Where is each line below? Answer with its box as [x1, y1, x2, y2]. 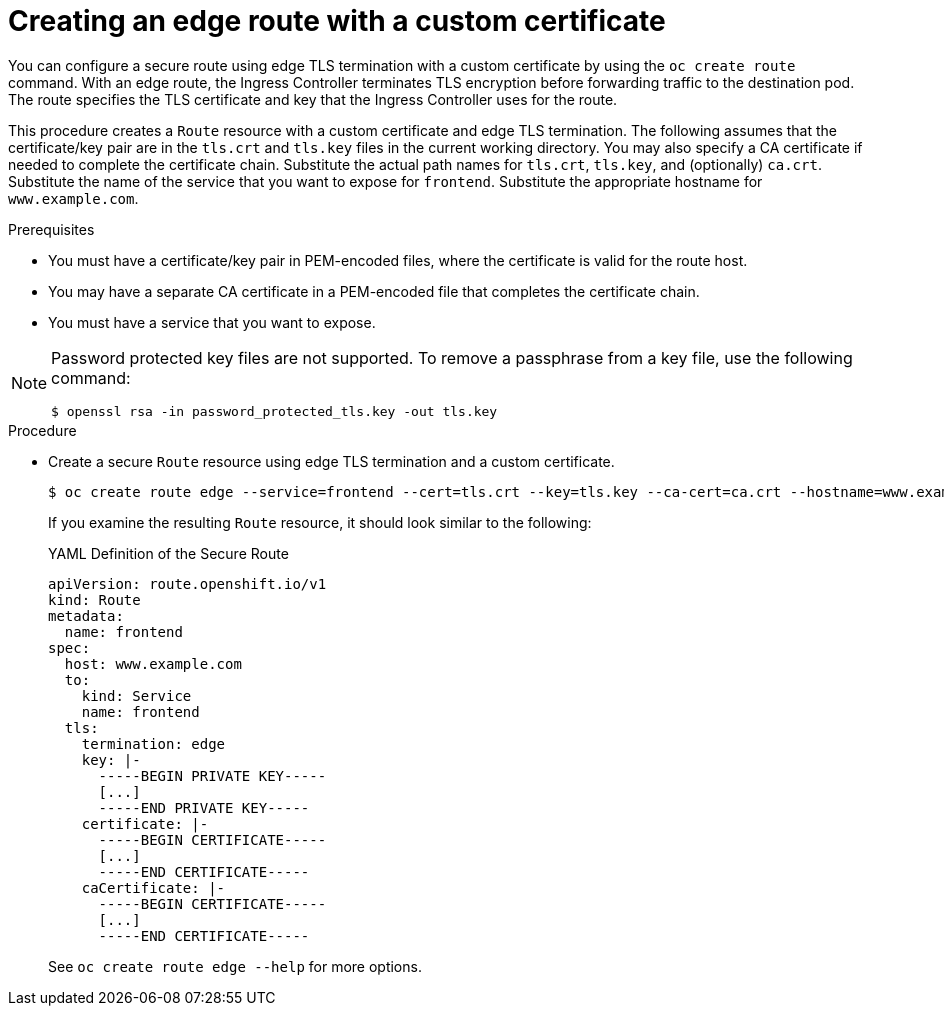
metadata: [48, 607, 124, 624]
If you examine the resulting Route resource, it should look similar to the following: [48, 513, 592, 531]
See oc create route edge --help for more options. [48, 957, 422, 975]
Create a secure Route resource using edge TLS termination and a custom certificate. [48, 452, 615, 470]
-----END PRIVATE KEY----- [98, 799, 310, 816]
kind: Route [48, 591, 141, 608]
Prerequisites [8, 220, 95, 238]
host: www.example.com [64, 655, 242, 672]
